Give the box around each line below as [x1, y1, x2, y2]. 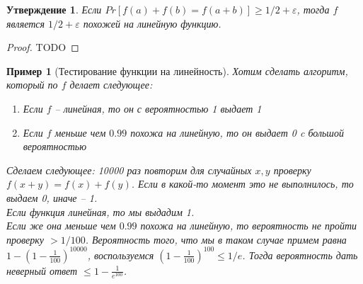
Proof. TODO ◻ [6, 40, 79, 55]
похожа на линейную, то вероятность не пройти [140, 218, 357, 233]
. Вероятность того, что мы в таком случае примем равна [85, 232, 347, 246]
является [6, 16, 45, 30]
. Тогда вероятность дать [242, 247, 358, 262]
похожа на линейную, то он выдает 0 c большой [130, 125, 344, 140]
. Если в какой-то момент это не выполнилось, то [131, 176, 354, 191]
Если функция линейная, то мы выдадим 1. [6, 204, 195, 219]
